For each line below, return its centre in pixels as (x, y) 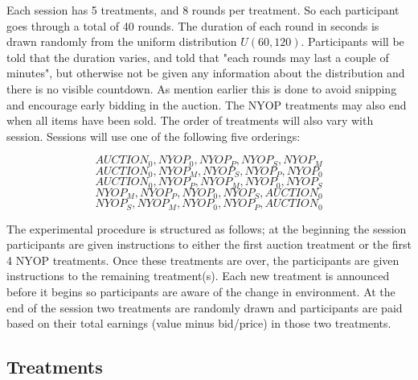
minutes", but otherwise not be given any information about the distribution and (206, 73)
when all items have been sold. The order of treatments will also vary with (190, 120)
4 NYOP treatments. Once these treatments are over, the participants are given (203, 260)
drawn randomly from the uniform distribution (122, 41)
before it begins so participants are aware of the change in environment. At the (201, 291)
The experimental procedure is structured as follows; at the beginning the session (207, 228)
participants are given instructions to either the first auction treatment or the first (209, 244)
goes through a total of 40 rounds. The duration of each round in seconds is (193, 25)
